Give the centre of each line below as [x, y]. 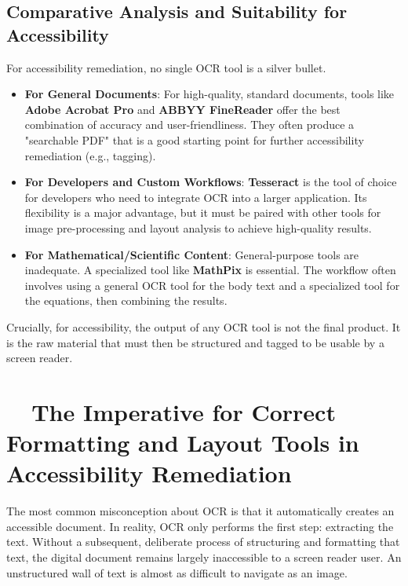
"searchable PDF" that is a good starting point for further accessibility [194, 139]
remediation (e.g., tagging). [90, 155]
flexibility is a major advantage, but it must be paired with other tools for [203, 212]
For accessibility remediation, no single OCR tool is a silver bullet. [166, 67]
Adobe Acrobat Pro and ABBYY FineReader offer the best [182, 109]
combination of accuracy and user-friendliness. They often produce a [189, 125]
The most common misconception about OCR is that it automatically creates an [200, 511]
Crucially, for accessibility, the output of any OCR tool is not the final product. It [204, 326]
